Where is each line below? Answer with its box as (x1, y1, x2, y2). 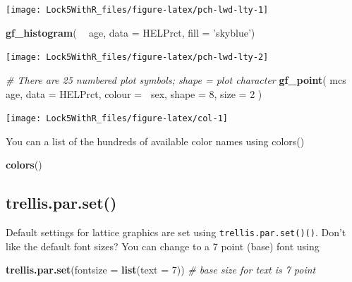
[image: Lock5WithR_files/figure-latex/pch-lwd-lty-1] (6, 5, 269, 15)
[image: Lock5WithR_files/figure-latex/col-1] (6, 114, 228, 124)
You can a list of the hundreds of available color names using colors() (6, 133, 305, 148)
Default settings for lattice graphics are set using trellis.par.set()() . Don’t (6, 225, 346, 240)
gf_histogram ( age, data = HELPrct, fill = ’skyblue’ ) (6, 25, 255, 39)
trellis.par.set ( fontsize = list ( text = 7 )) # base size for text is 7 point (6, 262, 316, 277)
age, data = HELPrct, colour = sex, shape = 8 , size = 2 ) (6, 86, 262, 101)
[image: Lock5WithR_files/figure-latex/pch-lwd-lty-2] (6, 52, 269, 63)
